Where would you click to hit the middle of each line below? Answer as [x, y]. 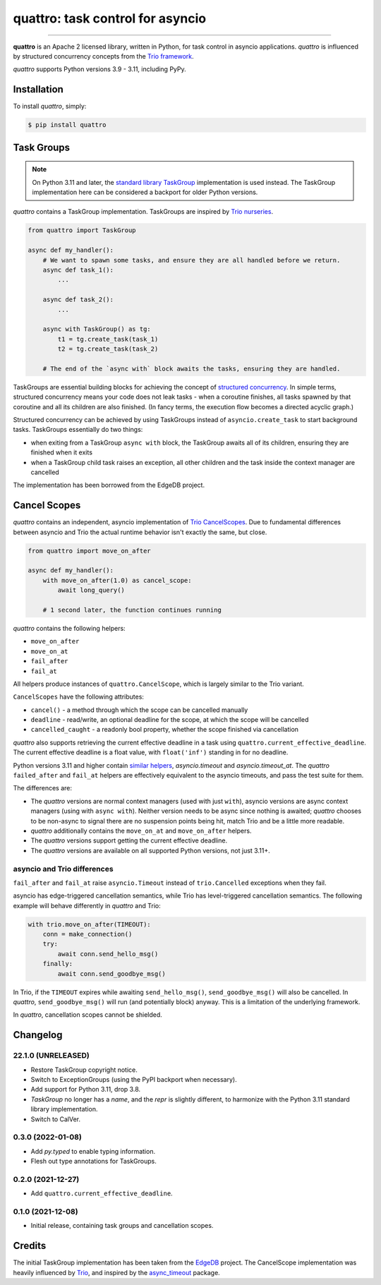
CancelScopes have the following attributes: [79, 697]
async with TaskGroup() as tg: [97, 329]
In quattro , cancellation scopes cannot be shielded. [87, 1015]
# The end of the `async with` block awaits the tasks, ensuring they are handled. [192, 368]
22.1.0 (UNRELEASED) [51, 1056]
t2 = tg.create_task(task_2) [108, 349]
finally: [58, 964]
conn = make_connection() [87, 934]
